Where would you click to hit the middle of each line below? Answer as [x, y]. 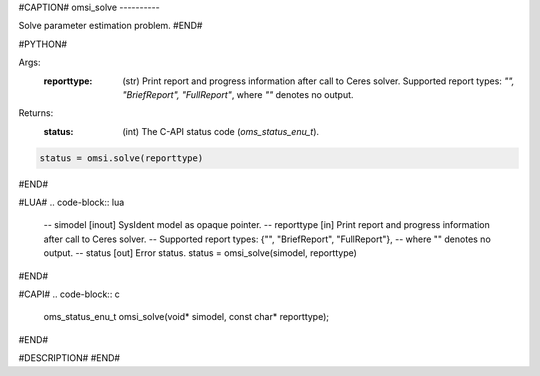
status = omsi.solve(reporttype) [121, 158]
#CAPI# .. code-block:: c [69, 294]
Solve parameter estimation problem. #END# [110, 26]
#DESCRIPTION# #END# [69, 358]
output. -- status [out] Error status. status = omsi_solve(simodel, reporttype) [200, 253]
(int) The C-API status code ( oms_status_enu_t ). [221, 131]
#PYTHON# [43, 44]
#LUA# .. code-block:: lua [71, 202]
